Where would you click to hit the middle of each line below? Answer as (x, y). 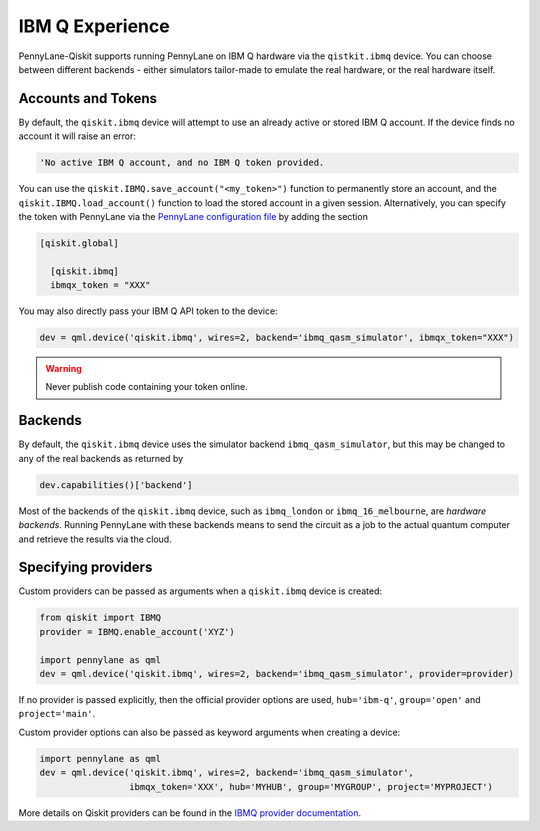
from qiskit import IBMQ (100, 618)
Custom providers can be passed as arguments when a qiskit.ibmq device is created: (200, 591)
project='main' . (57, 714)
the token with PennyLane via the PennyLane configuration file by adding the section (193, 216)
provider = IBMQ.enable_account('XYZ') (137, 631)
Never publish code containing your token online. (147, 387)
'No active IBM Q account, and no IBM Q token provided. (182, 163)
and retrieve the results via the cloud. (95, 539)
